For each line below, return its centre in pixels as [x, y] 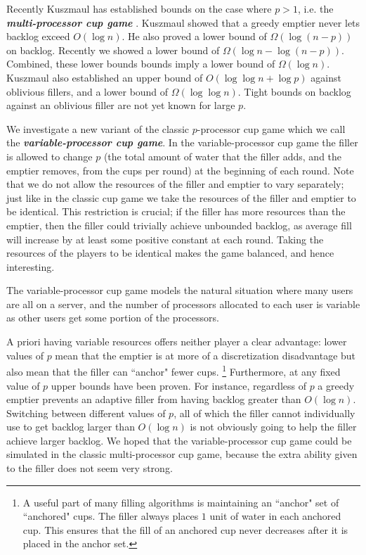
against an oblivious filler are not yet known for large [121, 105]
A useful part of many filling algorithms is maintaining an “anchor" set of [181, 502]
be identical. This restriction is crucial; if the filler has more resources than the [176, 211]
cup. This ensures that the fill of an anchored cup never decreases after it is [185, 529]
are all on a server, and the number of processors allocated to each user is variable [183, 304]
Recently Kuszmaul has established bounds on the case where [139, 8]
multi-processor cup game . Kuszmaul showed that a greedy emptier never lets [183, 22]
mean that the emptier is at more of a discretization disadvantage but [205, 355]
